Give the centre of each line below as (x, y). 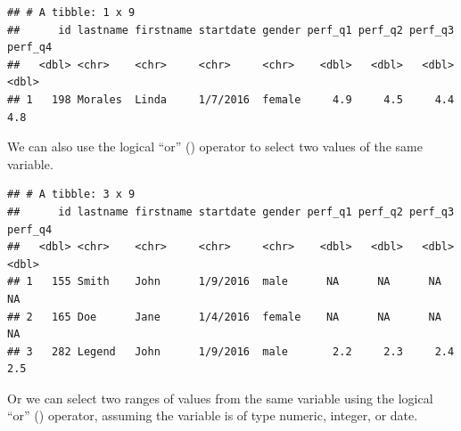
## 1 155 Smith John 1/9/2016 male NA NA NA (224, 282)
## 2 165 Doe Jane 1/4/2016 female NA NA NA (224, 317)
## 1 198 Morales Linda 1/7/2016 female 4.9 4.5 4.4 (231, 99)
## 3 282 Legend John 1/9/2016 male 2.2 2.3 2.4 (231, 351)
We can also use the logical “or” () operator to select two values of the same (215, 146)
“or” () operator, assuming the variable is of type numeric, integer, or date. (213, 415)
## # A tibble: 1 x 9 (71, 12)
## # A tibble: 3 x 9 (71, 195)
